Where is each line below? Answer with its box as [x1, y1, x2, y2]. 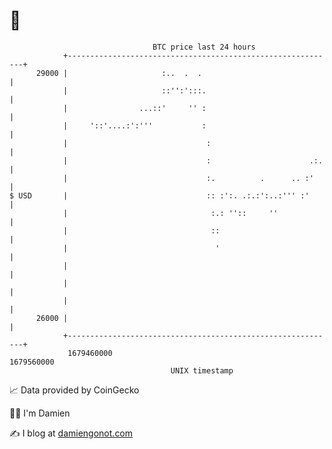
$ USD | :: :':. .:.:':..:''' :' [9, 190, 310, 201]
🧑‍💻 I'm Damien [9, 407, 71, 419]
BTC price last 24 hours [152, 42, 256, 52]
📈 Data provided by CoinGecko [9, 384, 140, 396]
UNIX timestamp [170, 365, 234, 376]
